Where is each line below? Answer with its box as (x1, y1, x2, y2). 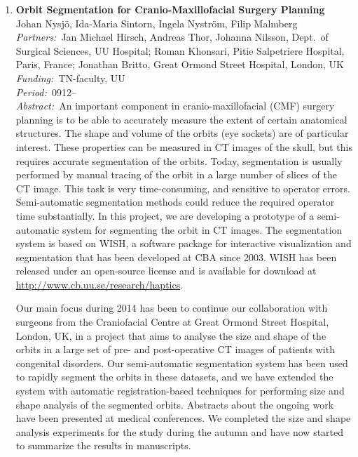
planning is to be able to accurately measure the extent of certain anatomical (15, 112, 347, 126)
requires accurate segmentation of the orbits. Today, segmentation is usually (15, 153, 343, 168)
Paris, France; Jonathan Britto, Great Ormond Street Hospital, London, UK (15, 57, 344, 72)
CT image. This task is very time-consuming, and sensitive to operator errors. (15, 180, 350, 195)
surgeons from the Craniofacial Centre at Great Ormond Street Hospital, (15, 314, 329, 329)
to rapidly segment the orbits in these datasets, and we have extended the (15, 369, 333, 384)
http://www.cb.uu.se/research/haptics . (15, 277, 184, 291)
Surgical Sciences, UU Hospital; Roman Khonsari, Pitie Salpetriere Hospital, (15, 43, 345, 58)
